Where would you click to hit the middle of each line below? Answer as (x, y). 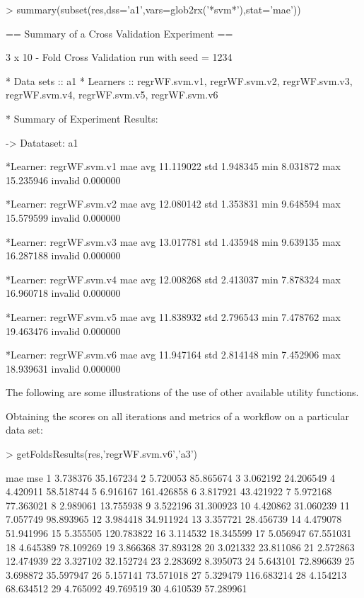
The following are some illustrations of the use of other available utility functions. (182, 392)
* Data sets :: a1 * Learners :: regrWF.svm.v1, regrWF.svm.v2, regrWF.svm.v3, (179, 80)
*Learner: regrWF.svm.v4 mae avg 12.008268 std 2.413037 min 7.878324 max (173, 279)
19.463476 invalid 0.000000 (63, 331)
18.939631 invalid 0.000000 (63, 368)
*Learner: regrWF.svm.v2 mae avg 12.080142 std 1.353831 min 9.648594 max (173, 204)
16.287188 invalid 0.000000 (63, 255)
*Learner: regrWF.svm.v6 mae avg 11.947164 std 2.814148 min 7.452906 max (173, 355)
